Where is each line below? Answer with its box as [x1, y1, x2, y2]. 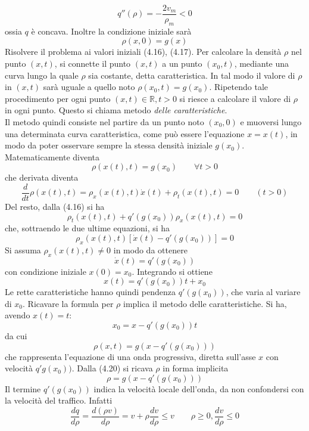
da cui [5, 330, 27, 342]
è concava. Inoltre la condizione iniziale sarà [31, 24, 192, 37]
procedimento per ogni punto [5, 92, 111, 104]
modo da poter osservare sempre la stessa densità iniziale [5, 139, 213, 151]
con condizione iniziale [5, 265, 86, 277]
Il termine [5, 382, 41, 395]
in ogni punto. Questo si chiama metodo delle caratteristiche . [5, 104, 227, 116]
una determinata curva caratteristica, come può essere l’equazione [5, 127, 245, 139]
